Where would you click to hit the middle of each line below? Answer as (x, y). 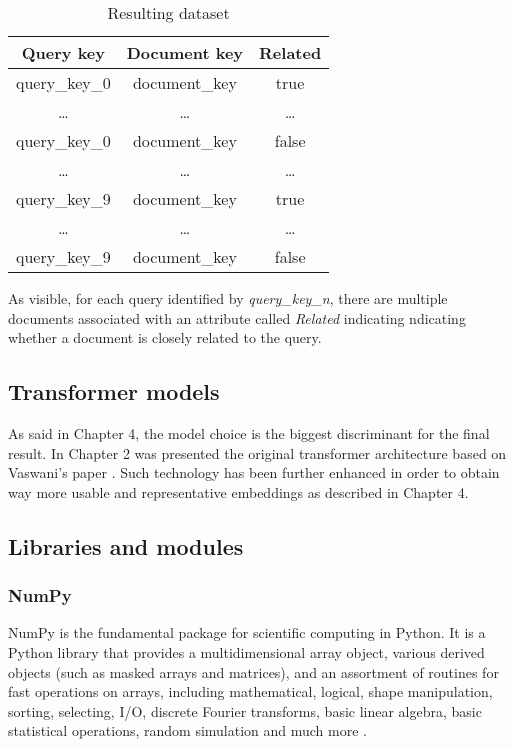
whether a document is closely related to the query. (165, 337)
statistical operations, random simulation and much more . (188, 730)
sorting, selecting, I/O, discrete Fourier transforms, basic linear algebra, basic (245, 710)
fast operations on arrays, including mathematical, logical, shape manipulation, (250, 691)
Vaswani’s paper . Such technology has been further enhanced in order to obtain (254, 472)
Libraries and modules (126, 545)
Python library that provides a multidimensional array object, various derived (246, 651)
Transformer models (114, 391)
